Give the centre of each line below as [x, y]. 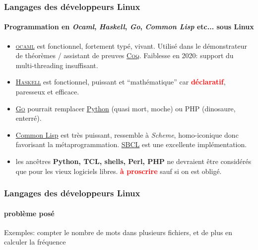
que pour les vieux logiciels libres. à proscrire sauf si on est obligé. [119, 171]
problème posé [29, 213]
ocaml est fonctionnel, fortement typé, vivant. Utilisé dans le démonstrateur [131, 45]
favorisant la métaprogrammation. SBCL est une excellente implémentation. [131, 144]
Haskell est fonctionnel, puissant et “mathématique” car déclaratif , [121, 82]
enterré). [29, 118]
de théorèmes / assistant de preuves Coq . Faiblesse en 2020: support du [125, 55]
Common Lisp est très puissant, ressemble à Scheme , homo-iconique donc [127, 134]
